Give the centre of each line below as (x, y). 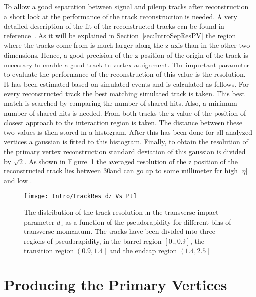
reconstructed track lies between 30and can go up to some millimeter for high (121, 171)
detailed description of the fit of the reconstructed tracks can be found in (114, 26)
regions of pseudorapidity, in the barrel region (93, 241)
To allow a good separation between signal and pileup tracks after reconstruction (126, 6)
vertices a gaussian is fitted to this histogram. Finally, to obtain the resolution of (126, 142)
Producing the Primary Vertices (116, 284)
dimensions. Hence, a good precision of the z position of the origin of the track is (126, 54)
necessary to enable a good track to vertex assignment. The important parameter (127, 64)
